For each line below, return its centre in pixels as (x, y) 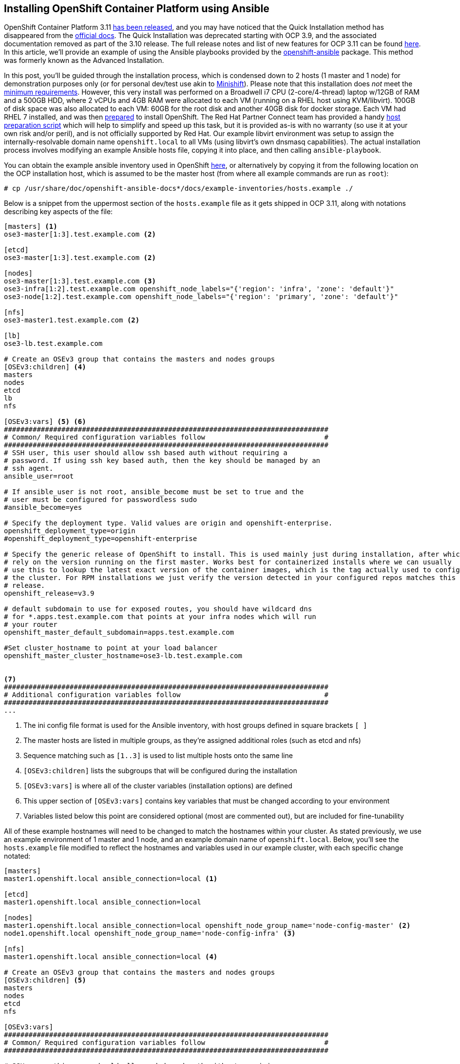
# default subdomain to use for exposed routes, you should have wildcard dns (158, 609)
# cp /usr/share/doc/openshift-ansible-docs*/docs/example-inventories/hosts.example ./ (179, 189)
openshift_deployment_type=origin (70, 531)
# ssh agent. (29, 469)
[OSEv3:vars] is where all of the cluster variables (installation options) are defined (158, 786)
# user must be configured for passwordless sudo (101, 500)
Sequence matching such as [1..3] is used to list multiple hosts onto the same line (158, 756)
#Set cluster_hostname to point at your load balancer (111, 648)
